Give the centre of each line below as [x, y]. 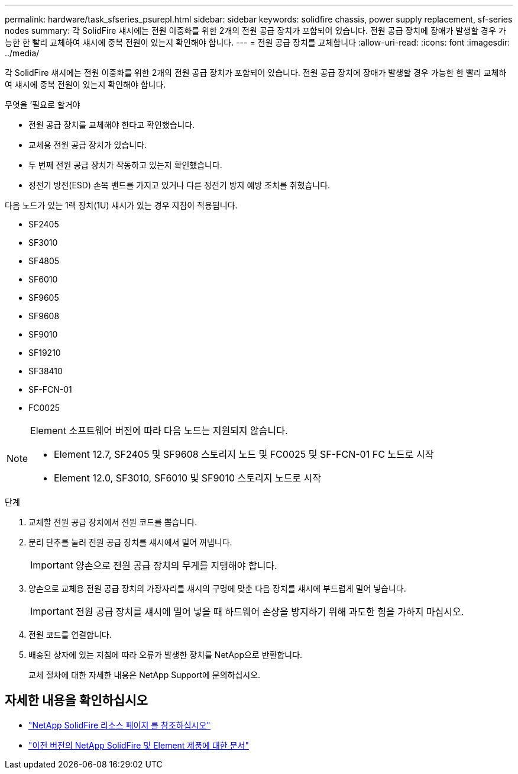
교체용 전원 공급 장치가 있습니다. [88, 145]
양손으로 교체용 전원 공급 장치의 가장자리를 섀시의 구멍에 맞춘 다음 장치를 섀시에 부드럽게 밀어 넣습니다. [217, 588]
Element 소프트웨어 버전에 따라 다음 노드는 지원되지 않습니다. [159, 431]
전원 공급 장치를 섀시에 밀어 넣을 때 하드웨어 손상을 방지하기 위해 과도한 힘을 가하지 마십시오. [270, 612]
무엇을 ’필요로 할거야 [43, 105]
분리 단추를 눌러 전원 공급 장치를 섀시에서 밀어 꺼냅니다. [130, 542]
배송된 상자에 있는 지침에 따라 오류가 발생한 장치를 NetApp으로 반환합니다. [166, 655]
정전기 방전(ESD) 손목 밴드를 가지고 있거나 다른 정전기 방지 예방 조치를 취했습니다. [179, 185]
